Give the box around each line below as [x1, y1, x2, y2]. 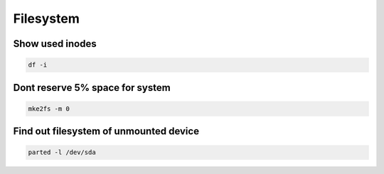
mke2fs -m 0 [28, 104, 70, 113]
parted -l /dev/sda [28, 148, 96, 156]
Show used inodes [13, 38, 97, 50]
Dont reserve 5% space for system [13, 82, 171, 94]
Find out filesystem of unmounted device [13, 125, 199, 138]
